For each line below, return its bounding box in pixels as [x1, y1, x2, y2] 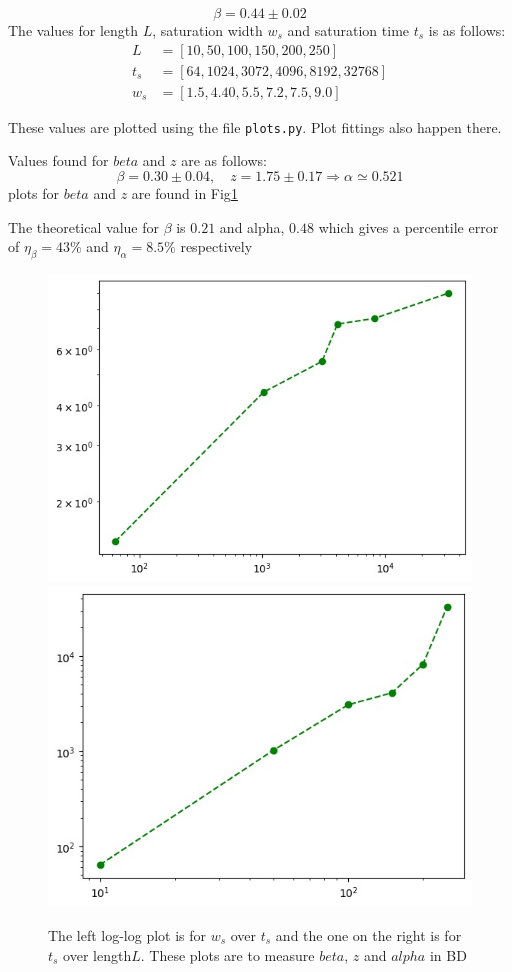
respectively [180, 236, 253, 257]
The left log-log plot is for [48, 925, 207, 945]
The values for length [8, 20, 139, 40]
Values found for [8, 150, 109, 171]
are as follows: [181, 150, 267, 171]
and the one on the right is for [275, 925, 462, 945]
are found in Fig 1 [131, 182, 238, 203]
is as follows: [428, 20, 506, 40]
